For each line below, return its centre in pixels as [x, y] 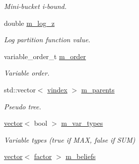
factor [43, 156]
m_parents [98, 89]
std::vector [20, 89]
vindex [57, 89]
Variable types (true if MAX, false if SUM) [70, 139]
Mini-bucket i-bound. [35, 6]
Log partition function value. [47, 40]
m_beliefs [81, 156]
